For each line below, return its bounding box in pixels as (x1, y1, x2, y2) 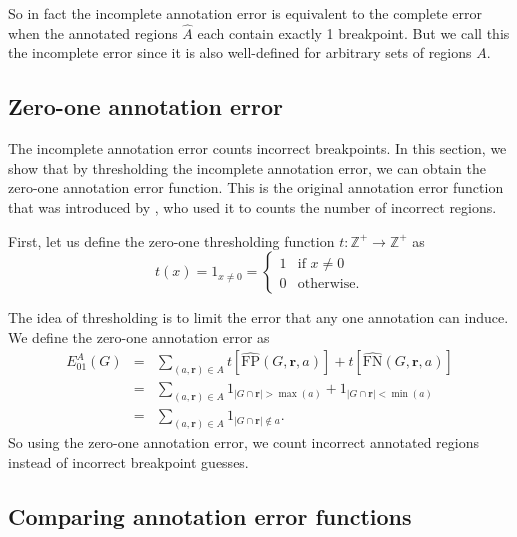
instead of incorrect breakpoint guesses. (8, 451, 249, 472)
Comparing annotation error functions (8, 500, 412, 531)
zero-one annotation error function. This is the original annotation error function (8, 177, 504, 198)
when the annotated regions (8, 22, 178, 43)
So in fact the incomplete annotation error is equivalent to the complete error (8, 3, 482, 23)
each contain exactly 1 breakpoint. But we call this (197, 22, 510, 43)
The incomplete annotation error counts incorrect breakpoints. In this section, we (8, 138, 507, 159)
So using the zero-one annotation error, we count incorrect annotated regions (8, 432, 479, 453)
